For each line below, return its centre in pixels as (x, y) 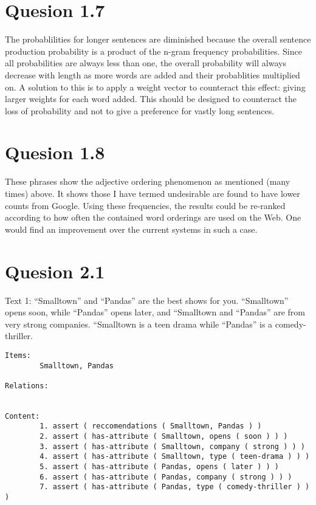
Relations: (27, 386)
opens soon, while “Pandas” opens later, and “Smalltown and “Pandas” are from (155, 312)
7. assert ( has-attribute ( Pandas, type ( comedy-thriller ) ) (175, 487)
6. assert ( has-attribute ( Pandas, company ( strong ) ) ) (166, 477)
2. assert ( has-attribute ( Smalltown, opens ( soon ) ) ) (164, 437)
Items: (18, 355)
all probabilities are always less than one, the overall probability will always (146, 63)
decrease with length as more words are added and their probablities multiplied (153, 74)
